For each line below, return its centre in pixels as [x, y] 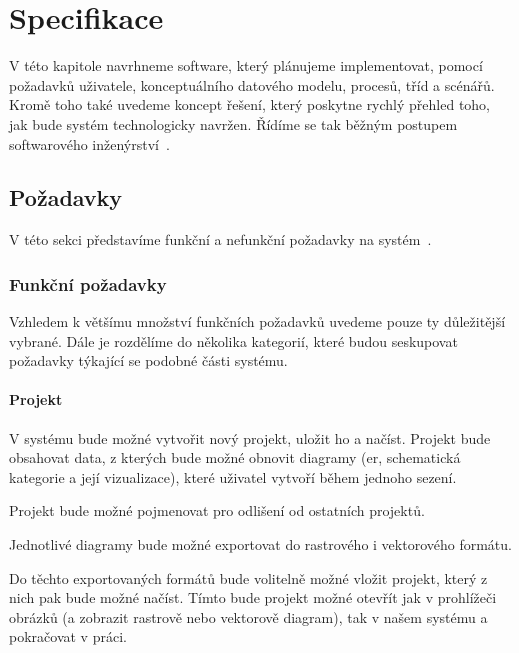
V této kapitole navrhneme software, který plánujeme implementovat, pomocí [246, 65]
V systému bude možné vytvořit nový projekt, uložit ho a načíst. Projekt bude [250, 437]
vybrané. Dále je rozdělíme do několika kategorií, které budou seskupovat [233, 340]
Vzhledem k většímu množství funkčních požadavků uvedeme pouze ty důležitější [257, 321]
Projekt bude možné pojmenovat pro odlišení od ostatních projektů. [217, 510]
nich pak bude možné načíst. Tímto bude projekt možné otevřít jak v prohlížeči [253, 597]
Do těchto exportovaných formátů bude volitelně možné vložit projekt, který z [248, 577]
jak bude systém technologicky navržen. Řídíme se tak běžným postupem [233, 123]
